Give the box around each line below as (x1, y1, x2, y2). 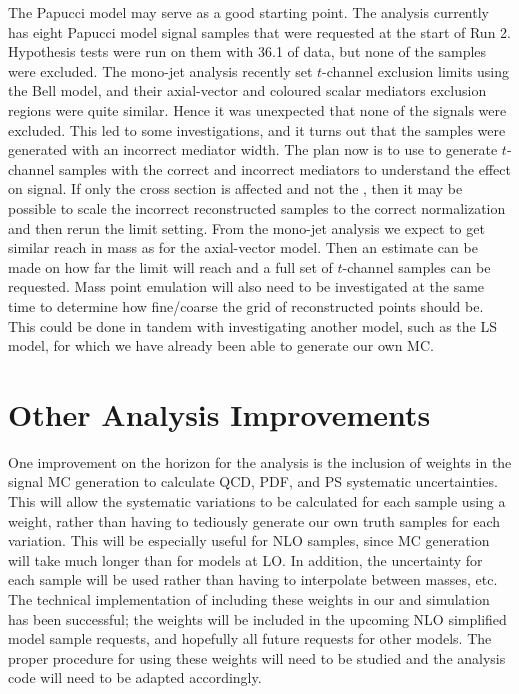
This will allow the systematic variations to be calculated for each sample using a (8, 491, 506, 511)
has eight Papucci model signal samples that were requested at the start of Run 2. (8, 21, 511, 42)
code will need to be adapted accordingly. (8, 667, 262, 688)
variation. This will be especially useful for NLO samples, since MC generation (8, 530, 490, 551)
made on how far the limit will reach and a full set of (8, 256, 333, 277)
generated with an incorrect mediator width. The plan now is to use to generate (8, 139, 498, 160)
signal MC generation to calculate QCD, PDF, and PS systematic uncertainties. (8, 471, 498, 492)
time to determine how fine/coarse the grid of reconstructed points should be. (8, 295, 484, 316)
